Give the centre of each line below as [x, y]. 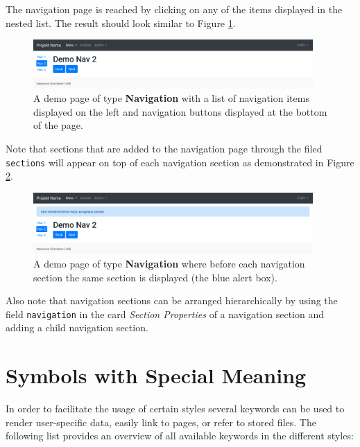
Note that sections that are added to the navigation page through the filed [164, 148]
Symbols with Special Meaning [156, 375]
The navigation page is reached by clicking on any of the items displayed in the [174, 9]
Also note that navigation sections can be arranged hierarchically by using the [172, 300]
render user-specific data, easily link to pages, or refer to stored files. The [161, 422]
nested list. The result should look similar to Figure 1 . [121, 23]
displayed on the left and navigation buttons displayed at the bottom [180, 111]
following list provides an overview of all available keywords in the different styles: [180, 436]
